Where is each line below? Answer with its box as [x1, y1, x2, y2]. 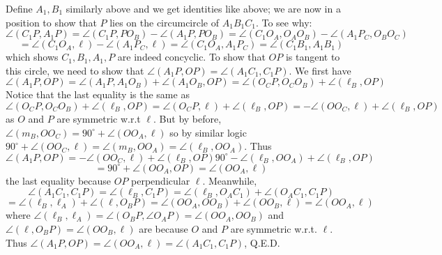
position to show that [6, 15, 97, 29]
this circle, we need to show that [6, 63, 144, 77]
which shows [6, 49, 59, 64]
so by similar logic [169, 125, 247, 139]
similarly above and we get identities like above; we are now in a [66, 1, 341, 15]
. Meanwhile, [202, 173, 257, 187]
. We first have [289, 63, 351, 77]
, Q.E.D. [244, 235, 280, 249]
